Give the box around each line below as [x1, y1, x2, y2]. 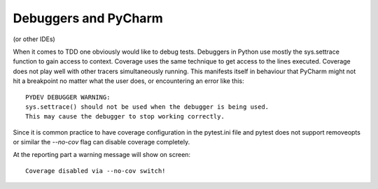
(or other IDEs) [13, 35, 55, 43]
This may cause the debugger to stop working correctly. [25, 112, 225, 121]
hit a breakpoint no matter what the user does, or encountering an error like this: [13, 77, 244, 85]
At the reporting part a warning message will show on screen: [13, 151, 191, 159]
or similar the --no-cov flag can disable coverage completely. [13, 138, 190, 146]
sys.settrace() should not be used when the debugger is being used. [25, 103, 269, 111]
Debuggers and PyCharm [13, 10, 164, 26]
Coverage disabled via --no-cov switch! [25, 167, 166, 174]
